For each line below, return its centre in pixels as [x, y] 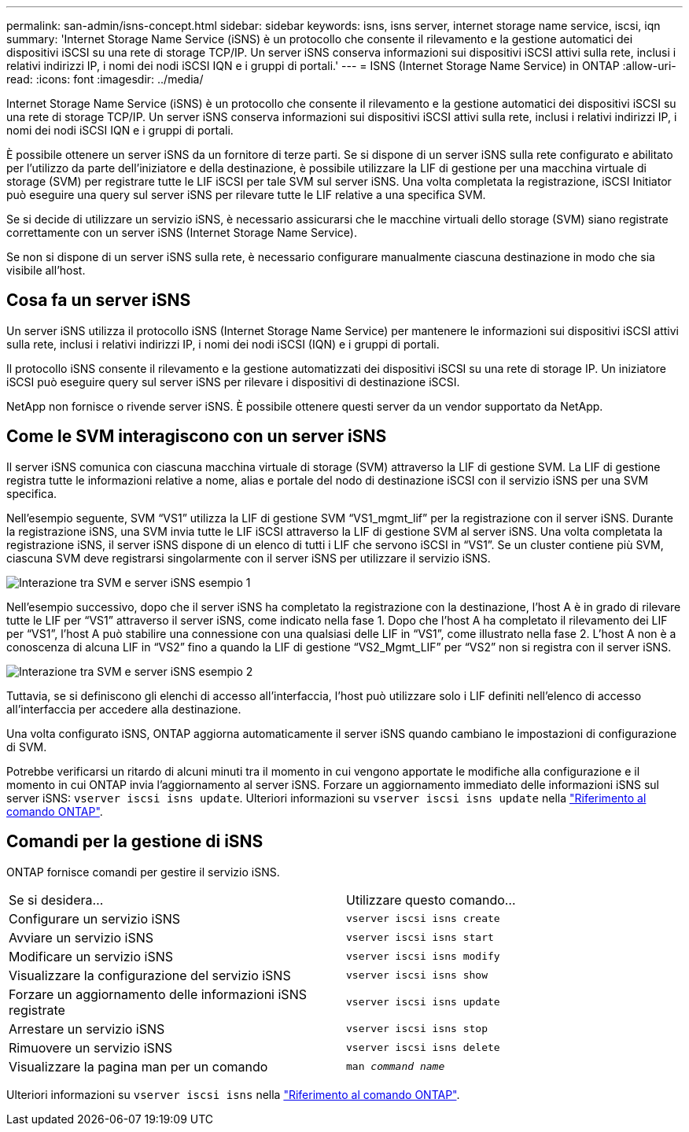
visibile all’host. [46, 270]
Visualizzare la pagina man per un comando [138, 1066]
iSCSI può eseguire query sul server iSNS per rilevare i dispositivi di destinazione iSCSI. [233, 382]
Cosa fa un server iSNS [99, 301]
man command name [396, 1067]
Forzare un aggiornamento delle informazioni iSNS [158, 994]
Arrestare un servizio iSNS [87, 1029]
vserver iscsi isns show [417, 975]
